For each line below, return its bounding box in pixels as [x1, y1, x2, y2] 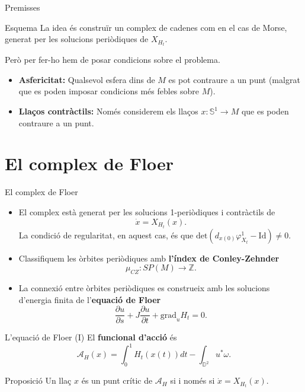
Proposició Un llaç [5, 374, 72, 387]
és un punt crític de [81, 374, 153, 387]
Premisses [5, 1, 40, 13]
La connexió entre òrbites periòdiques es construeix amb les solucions [18, 282, 270, 294]
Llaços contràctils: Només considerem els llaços [18, 105, 198, 117]
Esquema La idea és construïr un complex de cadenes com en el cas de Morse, [5, 21, 287, 33]
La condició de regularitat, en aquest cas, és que [18, 228, 194, 241]
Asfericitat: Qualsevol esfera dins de [18, 73, 155, 85]
